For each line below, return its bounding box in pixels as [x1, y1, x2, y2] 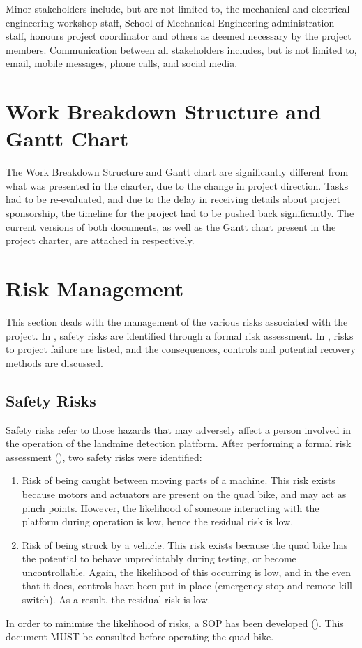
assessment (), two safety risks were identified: [6, 449, 202, 464]
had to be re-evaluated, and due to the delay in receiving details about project [6, 192, 341, 206]
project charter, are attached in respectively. [6, 233, 195, 248]
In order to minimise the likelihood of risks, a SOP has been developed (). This [6, 615, 344, 630]
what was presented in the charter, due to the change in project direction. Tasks [6, 178, 349, 193]
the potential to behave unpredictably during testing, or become [22, 551, 296, 566]
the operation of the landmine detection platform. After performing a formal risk [6, 436, 352, 451]
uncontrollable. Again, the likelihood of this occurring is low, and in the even [22, 564, 352, 579]
